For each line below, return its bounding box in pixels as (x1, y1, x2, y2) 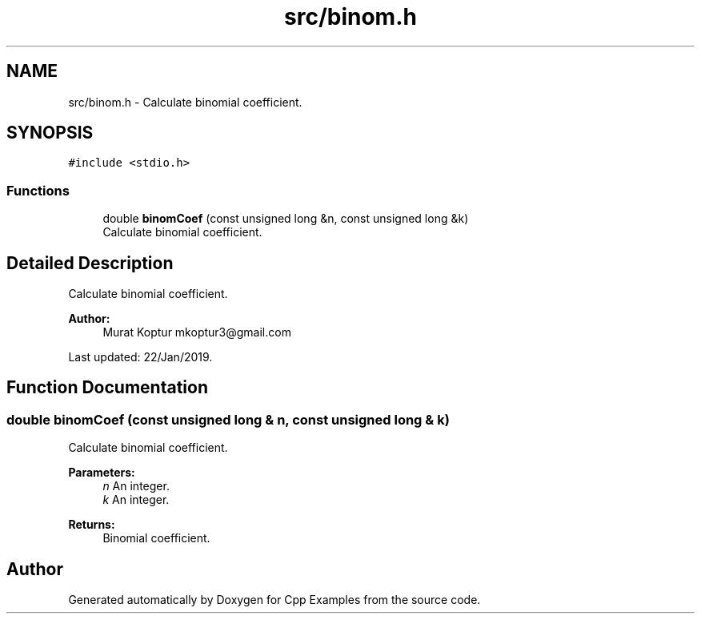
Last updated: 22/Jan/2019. (68, 350, 213, 364)
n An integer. (102, 479, 170, 493)
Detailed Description (6, 252, 174, 273)
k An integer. (102, 493, 170, 507)
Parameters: (68, 465, 135, 480)
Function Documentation (6, 377, 208, 398)
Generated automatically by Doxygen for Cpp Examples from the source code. (68, 593, 481, 607)
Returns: (68, 517, 115, 532)
